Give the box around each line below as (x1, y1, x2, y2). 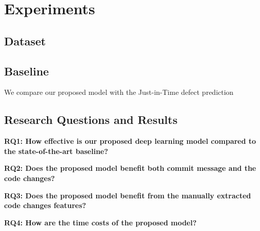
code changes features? (4, 200, 86, 211)
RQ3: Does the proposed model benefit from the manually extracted (4, 190, 251, 200)
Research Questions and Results (4, 112, 178, 127)
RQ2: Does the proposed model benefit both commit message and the (4, 163, 256, 173)
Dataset (4, 33, 46, 48)
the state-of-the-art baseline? (4, 145, 109, 156)
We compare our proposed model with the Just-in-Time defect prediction (4, 87, 234, 97)
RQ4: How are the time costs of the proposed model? (4, 217, 197, 227)
